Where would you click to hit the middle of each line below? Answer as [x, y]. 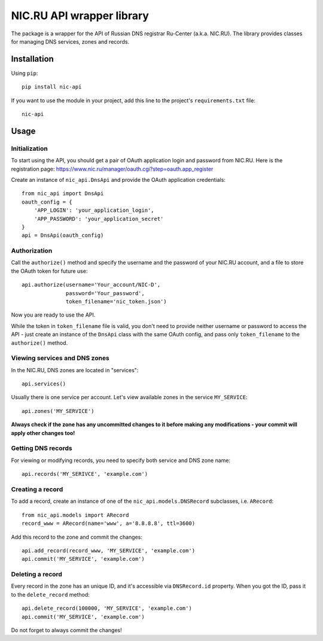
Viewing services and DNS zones [60, 358]
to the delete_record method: [50, 594]
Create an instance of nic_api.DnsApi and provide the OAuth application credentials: [118, 180]
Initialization [29, 148]
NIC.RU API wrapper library [80, 16]
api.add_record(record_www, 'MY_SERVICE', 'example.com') [109, 550]
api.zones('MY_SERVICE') [58, 411]
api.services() [44, 384]
